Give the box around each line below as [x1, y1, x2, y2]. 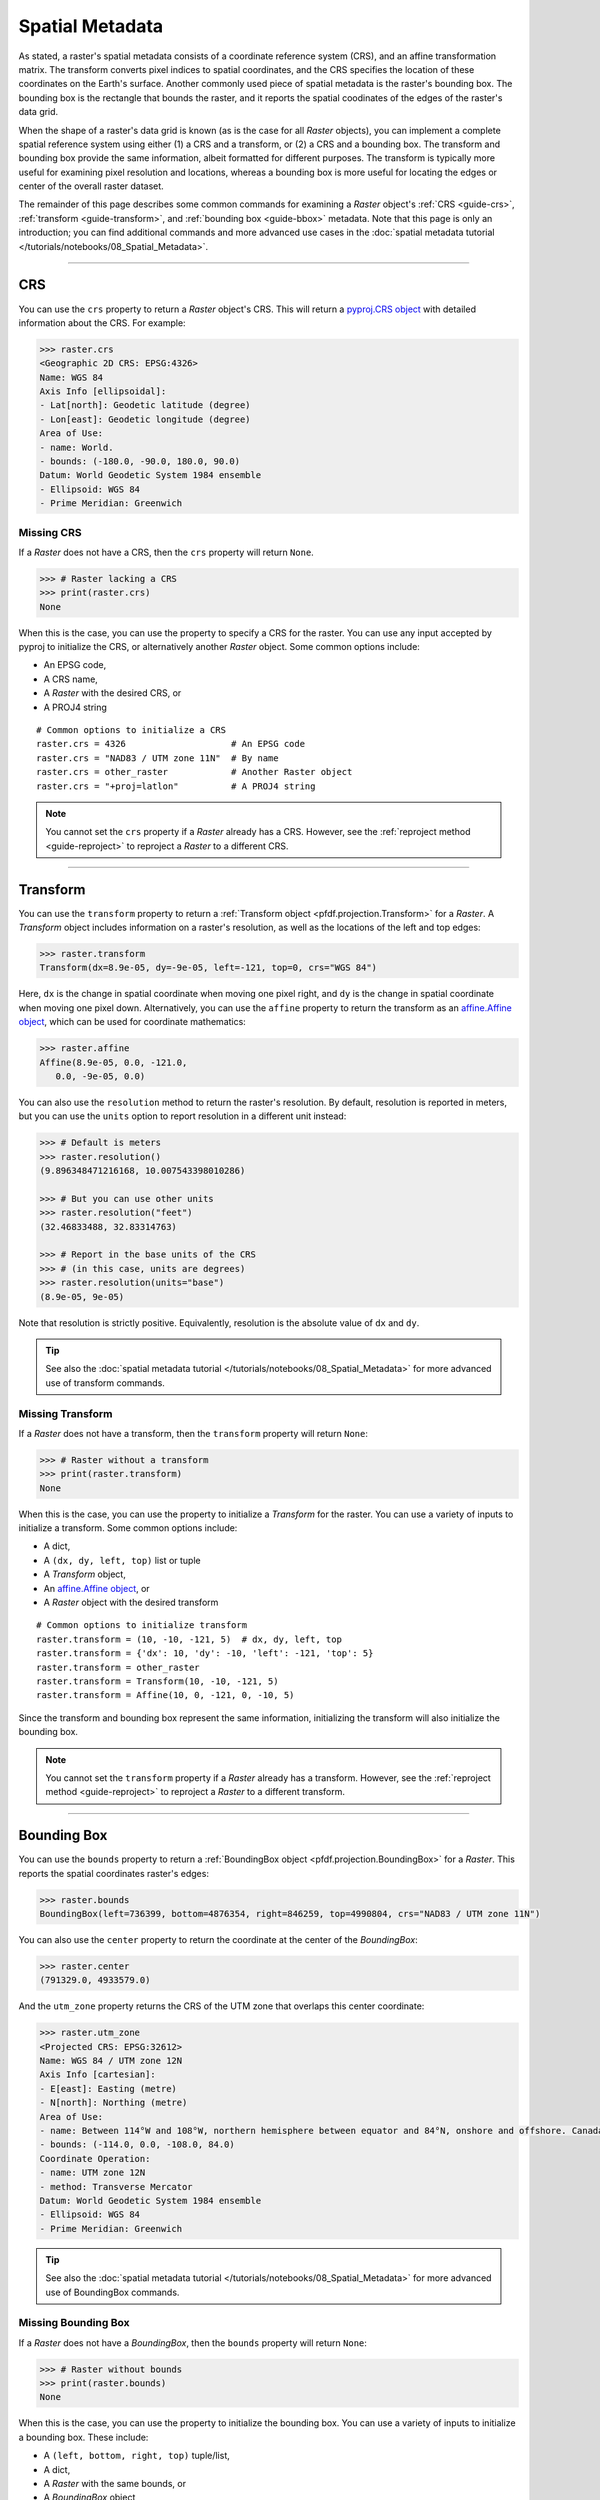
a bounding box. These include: [18, 2431, 149, 2443]
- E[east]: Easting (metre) [39, 2083, 177, 2094]
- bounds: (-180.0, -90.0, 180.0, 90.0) [39, 456, 240, 467]
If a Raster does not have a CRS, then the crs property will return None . [18, 546, 314, 558]
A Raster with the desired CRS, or [43, 687, 182, 699]
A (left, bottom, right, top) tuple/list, [43, 2450, 230, 2462]
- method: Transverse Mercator [39, 2181, 194, 2192]
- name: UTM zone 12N [39, 2167, 146, 2179]
